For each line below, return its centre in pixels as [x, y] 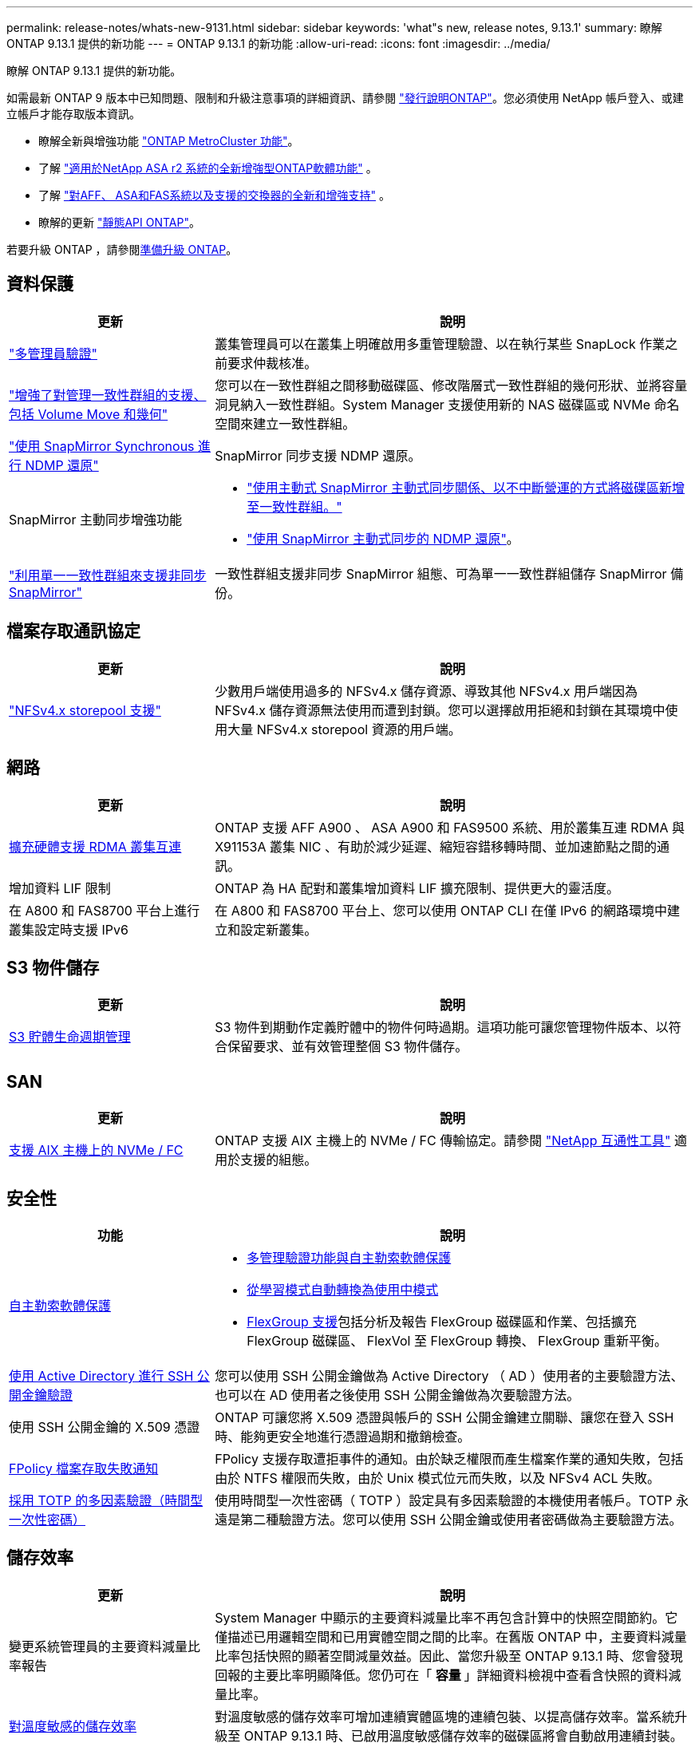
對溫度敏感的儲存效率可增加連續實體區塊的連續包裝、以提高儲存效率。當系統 [445, 1716]
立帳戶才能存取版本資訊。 [73, 114]
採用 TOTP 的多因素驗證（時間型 [106, 1501]
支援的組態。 [279, 1160]
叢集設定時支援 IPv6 [69, 929]
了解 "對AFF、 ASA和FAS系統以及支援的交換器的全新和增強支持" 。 [214, 195]
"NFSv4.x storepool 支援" [85, 710]
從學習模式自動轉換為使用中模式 [343, 1290]
